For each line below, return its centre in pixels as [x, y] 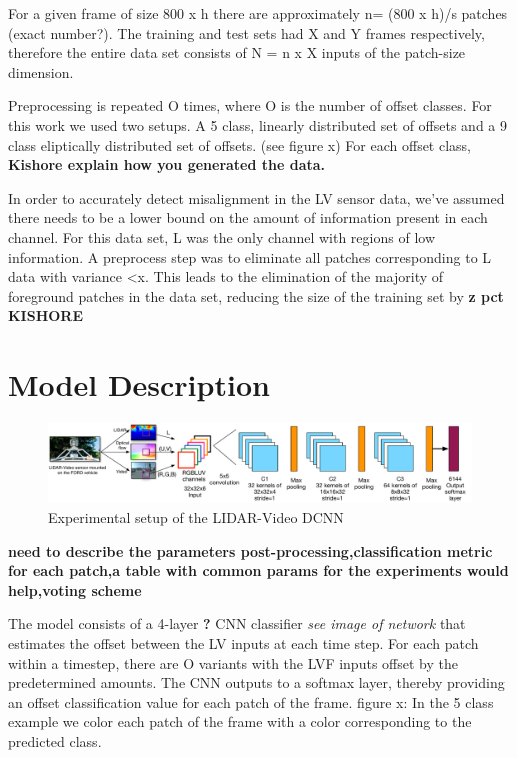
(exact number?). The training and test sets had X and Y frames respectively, [246, 32]
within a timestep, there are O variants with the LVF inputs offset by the [233, 662]
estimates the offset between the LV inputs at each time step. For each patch [243, 642]
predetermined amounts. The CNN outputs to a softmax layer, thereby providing [256, 682]
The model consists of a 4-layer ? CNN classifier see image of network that [237, 623]
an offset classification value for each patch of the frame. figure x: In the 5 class [251, 701]
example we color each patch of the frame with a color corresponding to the [240, 721]
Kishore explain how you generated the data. [167, 164]
